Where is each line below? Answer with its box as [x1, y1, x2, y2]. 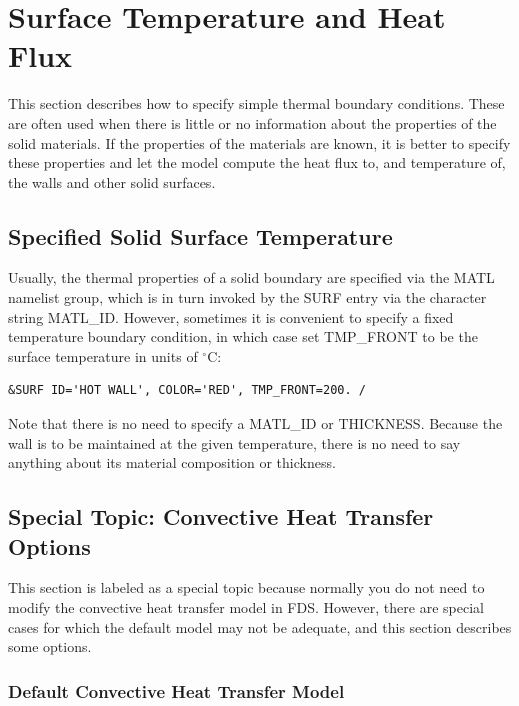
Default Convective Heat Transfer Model [8, 678, 345, 703]
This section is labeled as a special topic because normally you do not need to [8, 577, 485, 598]
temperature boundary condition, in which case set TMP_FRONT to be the [8, 326, 478, 347]
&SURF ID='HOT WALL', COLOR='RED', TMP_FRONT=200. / [8, 383, 366, 398]
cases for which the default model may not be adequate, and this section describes [8, 616, 512, 637]
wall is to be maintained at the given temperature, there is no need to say [8, 432, 461, 453]
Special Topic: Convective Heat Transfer [8, 501, 434, 532]
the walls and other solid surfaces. [8, 171, 216, 192]
